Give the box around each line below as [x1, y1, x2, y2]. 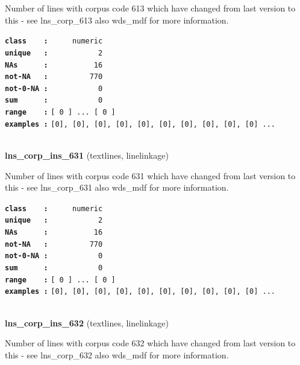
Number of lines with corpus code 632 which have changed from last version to [5, 337, 296, 349]
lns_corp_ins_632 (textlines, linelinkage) [5, 316, 169, 329]
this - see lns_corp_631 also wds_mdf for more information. [5, 181, 229, 194]
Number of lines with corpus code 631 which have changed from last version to [5, 169, 296, 182]
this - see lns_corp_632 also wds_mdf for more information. [5, 348, 229, 361]
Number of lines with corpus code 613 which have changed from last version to [5, 2, 296, 14]
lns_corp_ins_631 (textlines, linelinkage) [5, 149, 169, 162]
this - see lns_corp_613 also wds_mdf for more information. [5, 13, 229, 26]
